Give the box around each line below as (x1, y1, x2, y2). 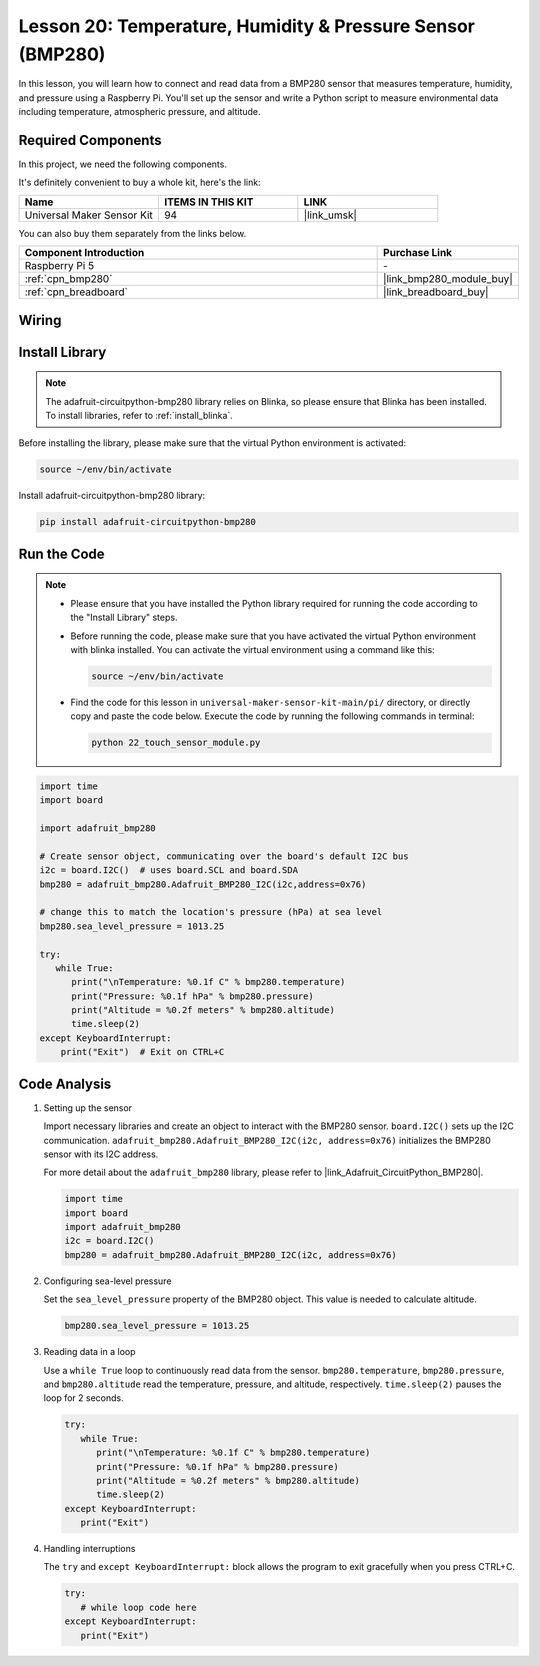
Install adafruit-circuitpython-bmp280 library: (18, 490, 206, 502)
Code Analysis (18, 1075, 112, 1092)
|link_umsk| (303, 208, 357, 222)
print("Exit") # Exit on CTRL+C (60, 1046, 225, 1058)
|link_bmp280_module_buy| (383, 272, 514, 286)
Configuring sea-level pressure (43, 1275, 172, 1287)
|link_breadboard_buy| (383, 285, 489, 299)
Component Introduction (24, 246, 145, 260)
